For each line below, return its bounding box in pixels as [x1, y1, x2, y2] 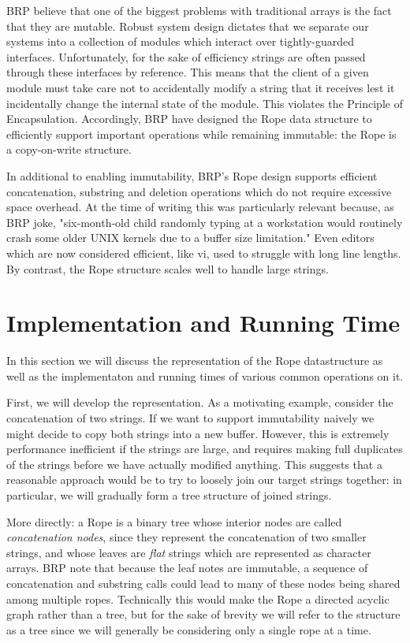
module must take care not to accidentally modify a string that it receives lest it [6, 79, 395, 95]
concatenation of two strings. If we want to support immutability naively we [6, 410, 375, 426]
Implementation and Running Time [6, 307, 401, 339]
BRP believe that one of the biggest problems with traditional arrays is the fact [6, 2, 392, 18]
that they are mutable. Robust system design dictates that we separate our [6, 17, 369, 34]
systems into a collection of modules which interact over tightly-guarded [6, 33, 355, 50]
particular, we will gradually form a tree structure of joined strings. [6, 486, 332, 503]
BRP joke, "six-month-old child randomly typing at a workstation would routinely [6, 214, 403, 230]
